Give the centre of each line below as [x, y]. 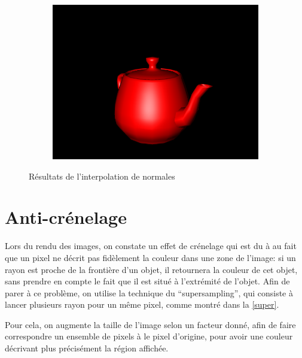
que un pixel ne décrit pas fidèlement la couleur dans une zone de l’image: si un [150, 257]
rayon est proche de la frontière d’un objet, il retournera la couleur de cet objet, [151, 269]
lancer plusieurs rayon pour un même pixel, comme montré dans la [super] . [142, 304]
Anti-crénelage [66, 217]
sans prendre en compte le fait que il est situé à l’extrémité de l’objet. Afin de [147, 281]
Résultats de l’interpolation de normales [102, 176]
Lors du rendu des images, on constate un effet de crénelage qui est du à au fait [151, 246]
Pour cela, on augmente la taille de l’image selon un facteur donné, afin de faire [150, 324]
